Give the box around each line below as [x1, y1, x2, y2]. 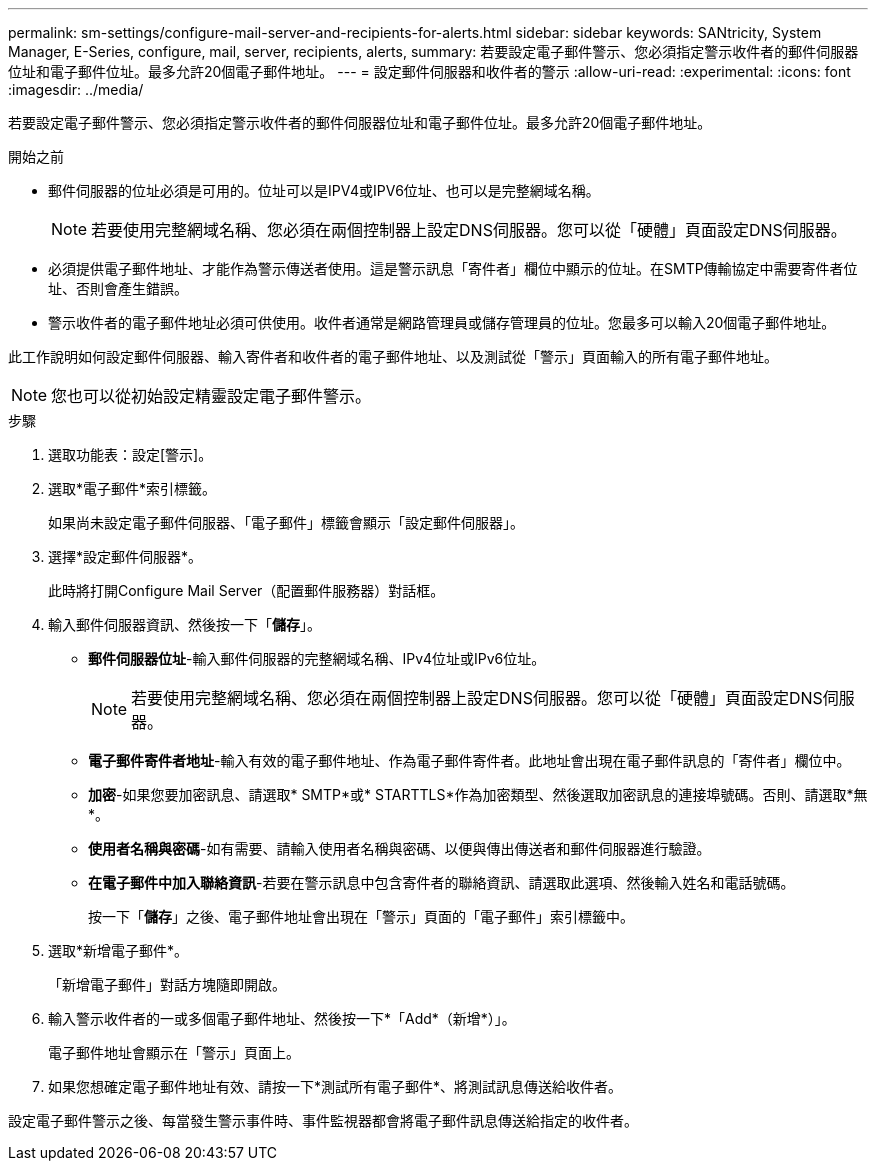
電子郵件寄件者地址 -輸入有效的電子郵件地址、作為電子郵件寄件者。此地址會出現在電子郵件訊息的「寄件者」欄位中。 [88, 752, 851, 769]
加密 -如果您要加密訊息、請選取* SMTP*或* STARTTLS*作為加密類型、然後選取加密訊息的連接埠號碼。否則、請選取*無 [88, 786, 868, 803]
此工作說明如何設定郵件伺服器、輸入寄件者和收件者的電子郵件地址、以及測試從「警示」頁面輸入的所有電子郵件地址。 [8, 348, 778, 365]
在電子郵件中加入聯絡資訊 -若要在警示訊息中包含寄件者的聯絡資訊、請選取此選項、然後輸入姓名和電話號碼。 [88, 874, 795, 891]
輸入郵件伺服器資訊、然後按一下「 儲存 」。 [48, 616, 321, 633]
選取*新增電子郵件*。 [48, 942, 189, 959]
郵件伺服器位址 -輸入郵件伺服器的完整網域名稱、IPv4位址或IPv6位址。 [88, 650, 546, 667]
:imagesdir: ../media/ [8, 81, 144, 98]
